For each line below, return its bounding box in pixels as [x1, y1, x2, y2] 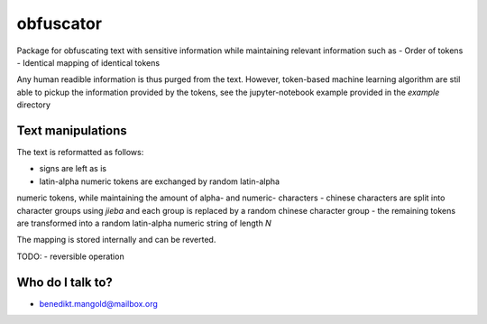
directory [16, 99, 51, 110]
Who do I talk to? [16, 274, 113, 290]
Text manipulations [16, 123, 128, 138]
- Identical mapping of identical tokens [16, 57, 161, 68]
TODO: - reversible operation [16, 251, 125, 262]
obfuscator [16, 14, 103, 33]
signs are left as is [39, 163, 107, 174]
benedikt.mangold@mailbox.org [39, 298, 158, 309]
